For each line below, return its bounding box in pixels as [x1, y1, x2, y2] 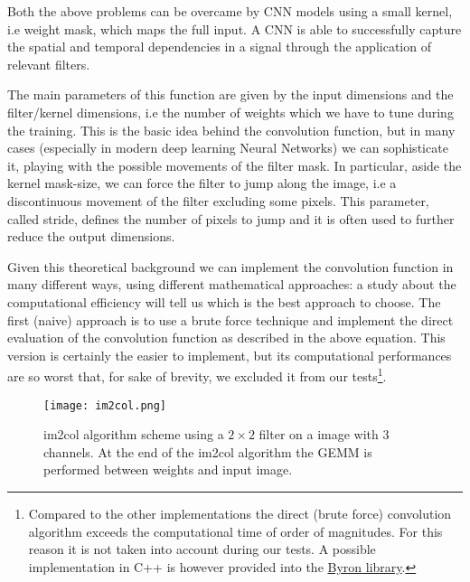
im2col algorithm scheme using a [43, 425, 224, 444]
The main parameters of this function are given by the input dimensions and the [7, 85, 454, 104]
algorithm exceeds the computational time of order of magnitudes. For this [28, 521, 443, 540]
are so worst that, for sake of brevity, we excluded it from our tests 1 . [7, 364, 387, 385]
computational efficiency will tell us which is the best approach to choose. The [7, 292, 441, 311]
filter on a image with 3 [258, 425, 390, 444]
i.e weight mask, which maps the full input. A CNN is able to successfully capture [7, 19, 462, 38]
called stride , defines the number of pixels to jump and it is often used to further [7, 209, 455, 228]
